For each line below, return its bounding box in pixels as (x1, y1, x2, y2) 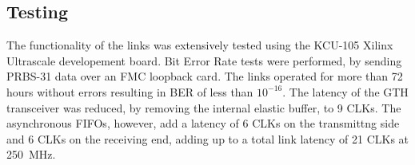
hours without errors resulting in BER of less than (6, 83, 253, 100)
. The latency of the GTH (282, 83, 409, 100)
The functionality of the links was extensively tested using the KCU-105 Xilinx (6, 37, 393, 53)
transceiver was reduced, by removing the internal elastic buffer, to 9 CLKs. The (6, 99, 401, 116)
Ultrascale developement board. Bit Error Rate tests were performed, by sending (6, 52, 402, 69)
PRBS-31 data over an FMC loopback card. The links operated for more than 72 (6, 68, 403, 84)
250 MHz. (6, 146, 56, 163)
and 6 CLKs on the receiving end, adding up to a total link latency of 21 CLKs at (6, 130, 409, 147)
